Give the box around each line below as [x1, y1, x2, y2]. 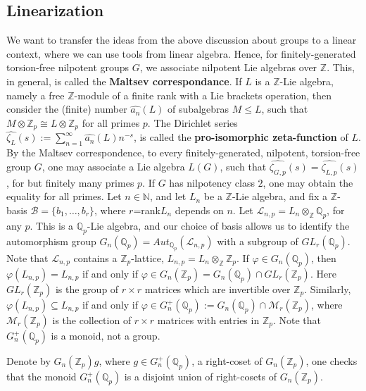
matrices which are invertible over [144, 282, 291, 297]
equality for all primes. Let [6, 189, 122, 204]
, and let [149, 189, 187, 204]
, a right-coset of [191, 354, 263, 368]
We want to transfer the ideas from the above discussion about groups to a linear [6, 32, 357, 47]
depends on [175, 203, 224, 218]
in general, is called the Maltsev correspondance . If [6, 73, 242, 88]
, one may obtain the [263, 175, 353, 190]
